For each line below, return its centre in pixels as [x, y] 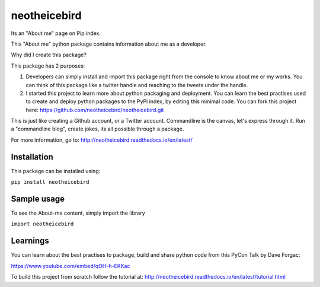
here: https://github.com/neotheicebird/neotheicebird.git [95, 110]
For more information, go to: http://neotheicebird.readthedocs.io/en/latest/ [102, 140]
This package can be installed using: [56, 171]
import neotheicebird [42, 224]
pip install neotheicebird [50, 182]
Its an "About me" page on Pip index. [56, 33]
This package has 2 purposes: [48, 66]
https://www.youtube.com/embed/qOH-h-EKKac [71, 266]
